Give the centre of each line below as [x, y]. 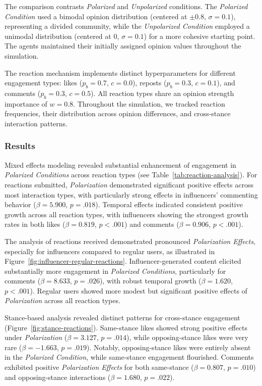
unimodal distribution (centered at [58, 36]
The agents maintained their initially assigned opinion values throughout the [123, 46]
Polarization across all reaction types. [62, 300]
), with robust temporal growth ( [150, 281]
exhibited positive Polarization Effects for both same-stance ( [99, 367]
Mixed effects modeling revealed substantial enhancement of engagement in [120, 164]
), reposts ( [149, 83]
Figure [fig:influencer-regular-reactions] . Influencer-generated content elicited [123, 261]
